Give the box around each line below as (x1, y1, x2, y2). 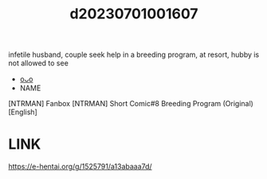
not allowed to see (8, 58, 69, 68)
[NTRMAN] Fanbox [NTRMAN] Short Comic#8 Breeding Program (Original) (8, 99, 253, 109)
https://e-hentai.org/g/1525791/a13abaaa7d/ (8, 161, 153, 172)
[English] (8, 107, 37, 117)
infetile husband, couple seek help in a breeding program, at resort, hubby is (8, 50, 260, 60)
